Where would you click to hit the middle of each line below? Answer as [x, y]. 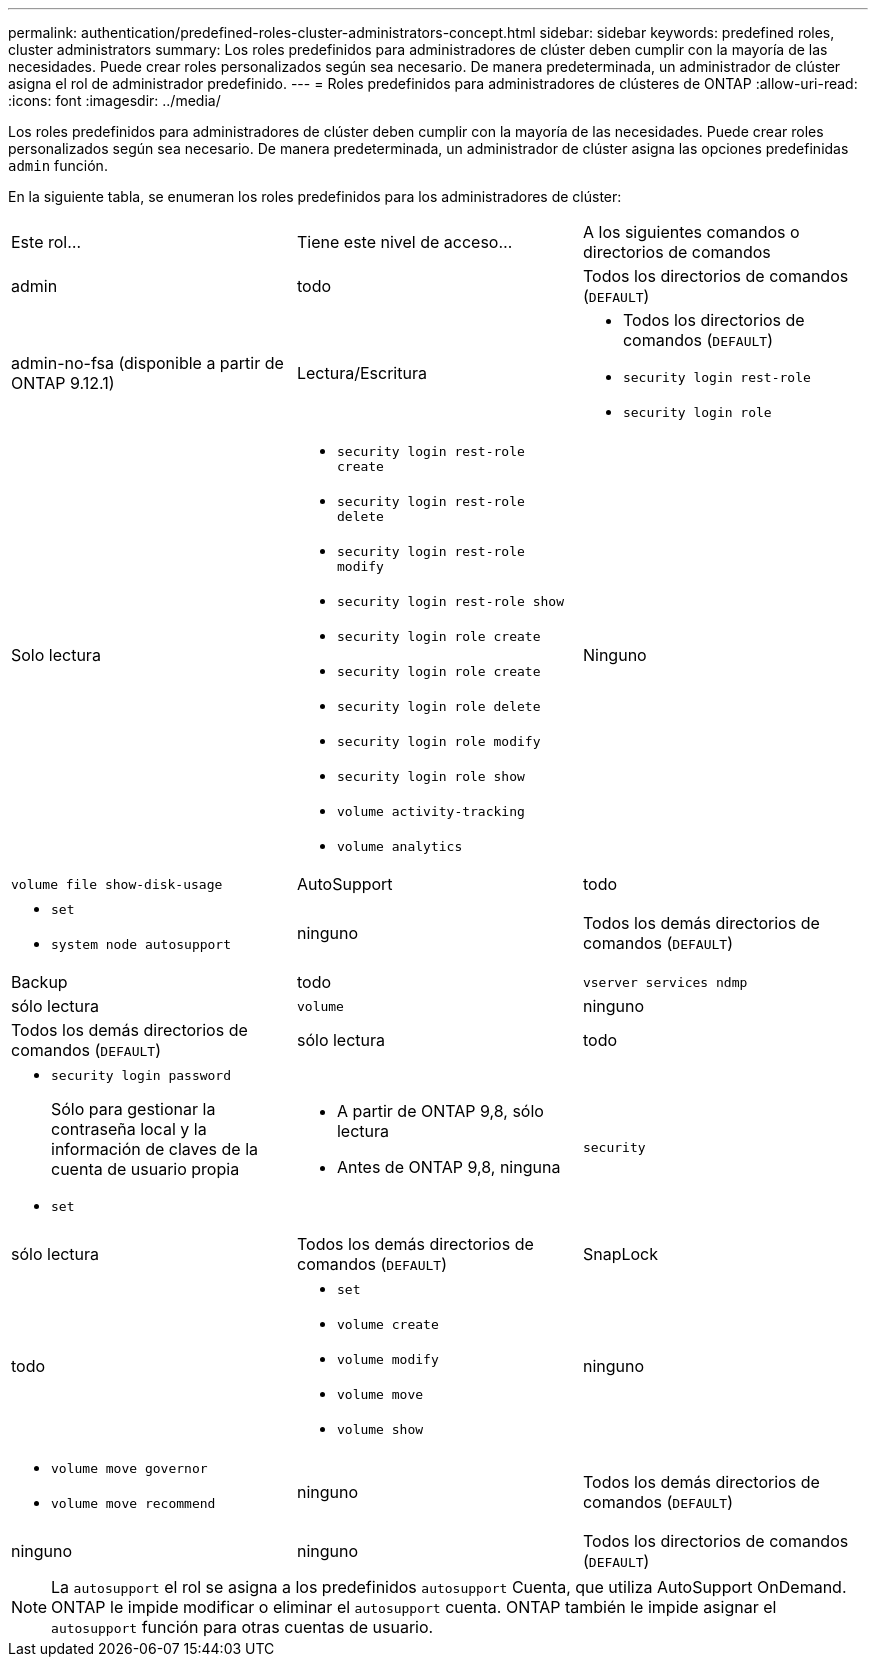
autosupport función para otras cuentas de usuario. [242, 1627]
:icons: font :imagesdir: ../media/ [114, 100]
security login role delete [438, 706]
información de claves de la [155, 1149]
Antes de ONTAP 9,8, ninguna [448, 1167]
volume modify [387, 1359]
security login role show [430, 776]
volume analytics [399, 846]
